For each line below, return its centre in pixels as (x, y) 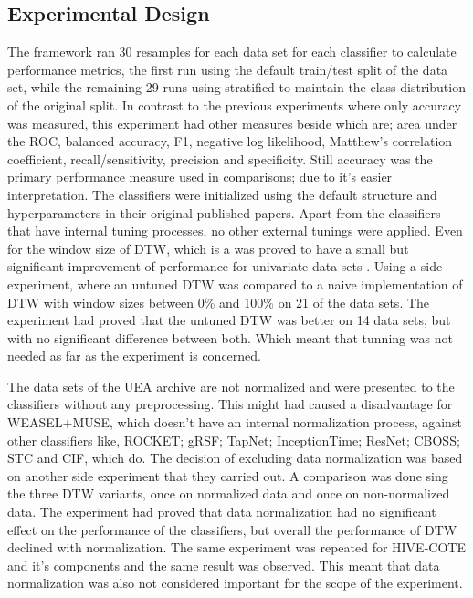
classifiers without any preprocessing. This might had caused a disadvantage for (230, 404)
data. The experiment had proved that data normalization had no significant (222, 512)
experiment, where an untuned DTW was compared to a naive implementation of (235, 283)
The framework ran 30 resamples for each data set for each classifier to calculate (232, 52)
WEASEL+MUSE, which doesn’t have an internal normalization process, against (235, 422)
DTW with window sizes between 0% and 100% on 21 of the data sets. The (219, 302)
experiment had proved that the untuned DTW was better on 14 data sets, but (229, 320)
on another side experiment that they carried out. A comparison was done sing (228, 475)
